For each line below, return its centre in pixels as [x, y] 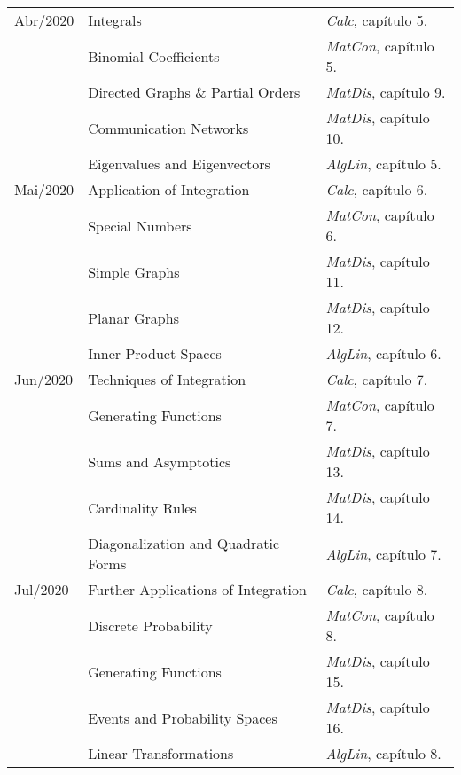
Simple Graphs [134, 271]
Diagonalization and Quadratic [184, 543]
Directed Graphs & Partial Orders [194, 92]
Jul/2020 [42, 589]
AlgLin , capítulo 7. [383, 553]
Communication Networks [168, 128]
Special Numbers [140, 225]
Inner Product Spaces [155, 353]
